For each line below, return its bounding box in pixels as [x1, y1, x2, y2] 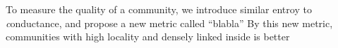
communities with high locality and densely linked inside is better [6, 29, 290, 44]
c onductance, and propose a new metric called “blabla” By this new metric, [6, 15, 333, 30]
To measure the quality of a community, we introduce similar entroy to [6, 2, 312, 16]
